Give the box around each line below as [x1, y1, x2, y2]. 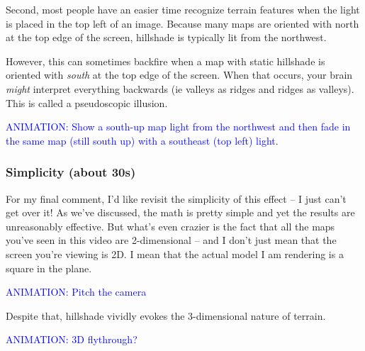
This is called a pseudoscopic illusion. [6, 95, 168, 110]
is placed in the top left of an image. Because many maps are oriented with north [6, 16, 359, 30]
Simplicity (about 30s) [6, 163, 136, 181]
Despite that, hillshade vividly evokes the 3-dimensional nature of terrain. [6, 308, 326, 323]
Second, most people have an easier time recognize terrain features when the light [6, 2, 360, 16]
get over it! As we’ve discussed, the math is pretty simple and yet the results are [6, 205, 355, 220]
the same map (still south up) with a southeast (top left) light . [6, 133, 279, 147]
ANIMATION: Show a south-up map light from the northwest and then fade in [6, 119, 351, 134]
